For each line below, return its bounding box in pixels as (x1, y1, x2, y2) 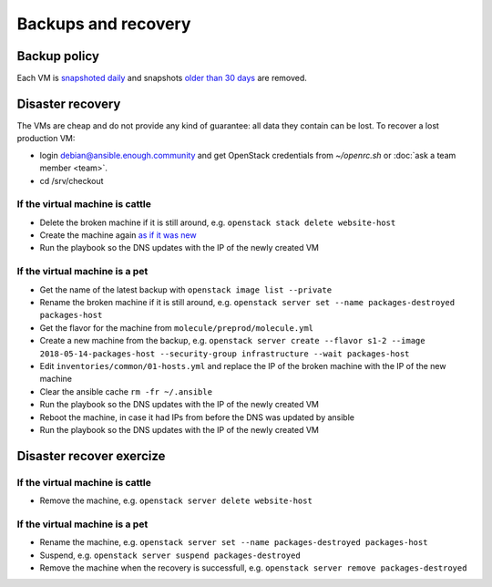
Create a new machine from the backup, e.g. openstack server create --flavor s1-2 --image (39, 335, 425, 346)
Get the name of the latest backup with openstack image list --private (39, 283, 333, 295)
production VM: (16, 133, 76, 144)
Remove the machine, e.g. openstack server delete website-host (39, 495, 313, 506)
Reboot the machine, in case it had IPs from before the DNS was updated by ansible (39, 411, 355, 423)
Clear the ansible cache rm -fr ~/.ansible (39, 386, 213, 396)
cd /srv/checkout (39, 175, 104, 186)
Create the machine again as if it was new (39, 230, 197, 241)
